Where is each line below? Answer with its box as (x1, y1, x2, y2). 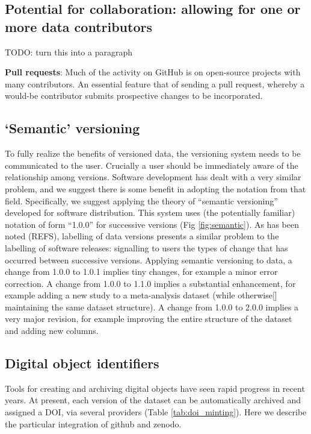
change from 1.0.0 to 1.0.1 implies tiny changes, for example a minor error (5, 265, 278, 278)
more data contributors (5, 17, 152, 36)
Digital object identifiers (5, 354, 159, 373)
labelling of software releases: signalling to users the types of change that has (5, 241, 288, 254)
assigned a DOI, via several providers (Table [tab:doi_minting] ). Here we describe (5, 406, 307, 418)
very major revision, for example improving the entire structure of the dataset (5, 312, 292, 325)
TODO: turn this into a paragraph (5, 45, 132, 58)
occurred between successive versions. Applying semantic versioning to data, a (5, 253, 292, 266)
